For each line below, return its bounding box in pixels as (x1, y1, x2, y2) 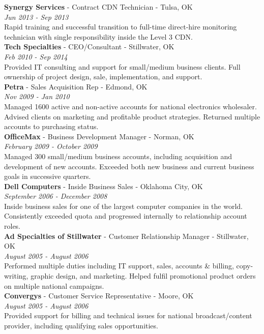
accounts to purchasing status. (4, 121, 99, 132)
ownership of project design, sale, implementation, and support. (4, 71, 202, 82)
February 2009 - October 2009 (4, 141, 98, 151)
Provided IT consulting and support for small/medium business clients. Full (4, 61, 241, 72)
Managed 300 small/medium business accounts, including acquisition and (4, 150, 232, 161)
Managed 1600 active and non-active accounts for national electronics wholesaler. (4, 101, 257, 111)
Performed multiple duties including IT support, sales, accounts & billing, (4, 260, 234, 271)
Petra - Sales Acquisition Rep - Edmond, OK (4, 81, 148, 92)
